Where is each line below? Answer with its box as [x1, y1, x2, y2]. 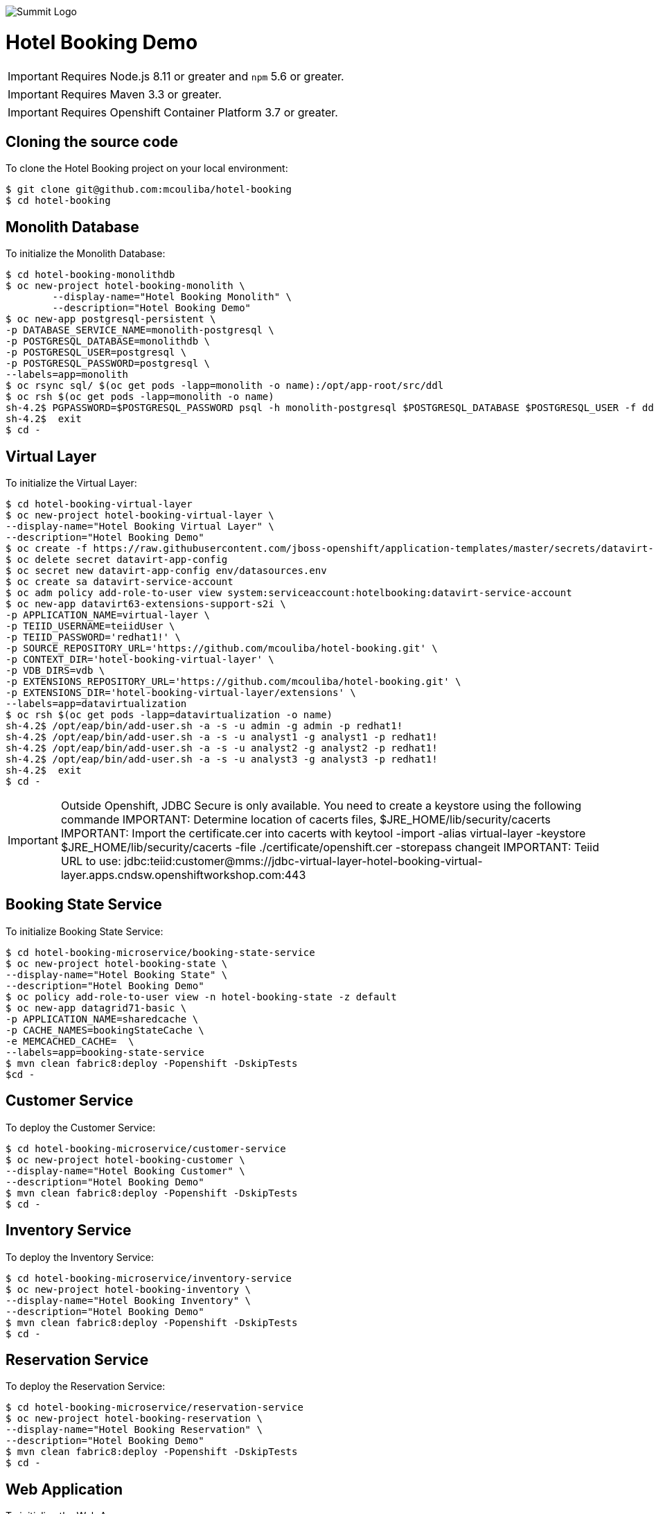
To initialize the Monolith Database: [6, 247, 166, 260]
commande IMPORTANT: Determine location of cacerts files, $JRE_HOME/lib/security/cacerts [60, 812, 551, 827]
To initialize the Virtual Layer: [6, 477, 137, 489]
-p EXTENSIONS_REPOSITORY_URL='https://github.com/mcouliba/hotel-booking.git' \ [6, 676, 461, 688]
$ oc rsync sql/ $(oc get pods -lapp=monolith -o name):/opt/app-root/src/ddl [6, 380, 444, 392]
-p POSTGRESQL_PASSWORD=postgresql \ [6, 358, 211, 369]
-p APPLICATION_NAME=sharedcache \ [6, 1013, 199, 1025]
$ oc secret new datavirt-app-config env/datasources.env [6, 565, 327, 577]
